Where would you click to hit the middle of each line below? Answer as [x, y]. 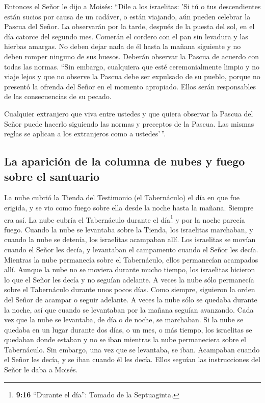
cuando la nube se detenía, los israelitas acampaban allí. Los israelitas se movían [130, 239]
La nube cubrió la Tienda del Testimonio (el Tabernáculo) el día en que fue [122, 197]
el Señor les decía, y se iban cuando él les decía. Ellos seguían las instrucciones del [132, 359]
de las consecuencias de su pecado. [58, 96]
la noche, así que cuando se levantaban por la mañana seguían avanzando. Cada [129, 309]
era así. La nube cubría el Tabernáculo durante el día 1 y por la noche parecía [125, 219]
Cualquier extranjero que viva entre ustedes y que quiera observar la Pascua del [129, 113]
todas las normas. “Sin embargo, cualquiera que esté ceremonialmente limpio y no [132, 66]
